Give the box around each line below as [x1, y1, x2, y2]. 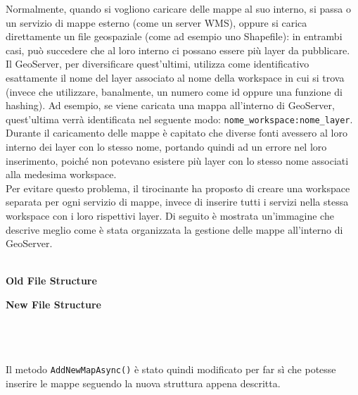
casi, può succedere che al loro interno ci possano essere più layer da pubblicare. [6, 42, 350, 57]
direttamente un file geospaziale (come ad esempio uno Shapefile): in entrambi [6, 29, 343, 44]
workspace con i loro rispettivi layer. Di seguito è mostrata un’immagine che [6, 208, 334, 222]
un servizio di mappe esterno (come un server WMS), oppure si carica [6, 15, 307, 30]
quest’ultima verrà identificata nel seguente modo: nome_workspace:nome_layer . [6, 111, 353, 126]
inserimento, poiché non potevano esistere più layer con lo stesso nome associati [6, 153, 349, 168]
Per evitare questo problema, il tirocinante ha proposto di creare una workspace [6, 180, 350, 195]
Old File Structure [6, 273, 97, 288]
